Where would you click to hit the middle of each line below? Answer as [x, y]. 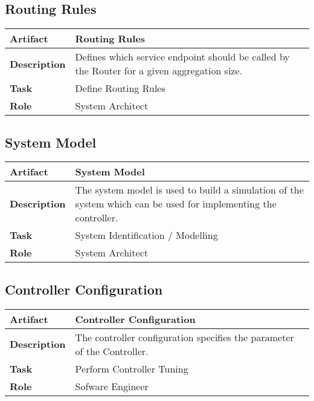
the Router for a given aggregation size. [159, 71]
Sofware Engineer [112, 386]
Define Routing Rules [120, 88]
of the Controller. [112, 351]
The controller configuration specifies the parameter [184, 337]
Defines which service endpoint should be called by [182, 57]
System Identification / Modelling [146, 235]
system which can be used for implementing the [176, 204]
